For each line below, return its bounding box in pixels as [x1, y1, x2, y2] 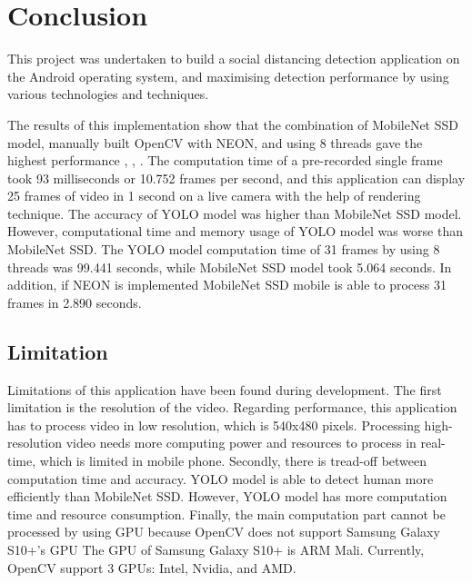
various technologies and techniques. [7, 84, 209, 104]
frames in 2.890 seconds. [7, 292, 142, 311]
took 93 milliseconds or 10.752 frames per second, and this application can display [7, 168, 466, 187]
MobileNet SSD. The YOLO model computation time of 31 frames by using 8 [7, 240, 440, 259]
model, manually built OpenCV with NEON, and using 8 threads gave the [7, 133, 423, 152]
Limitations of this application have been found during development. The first [7, 380, 442, 399]
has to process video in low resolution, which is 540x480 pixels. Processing [7, 415, 420, 434]
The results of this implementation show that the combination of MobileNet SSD [7, 114, 458, 133]
